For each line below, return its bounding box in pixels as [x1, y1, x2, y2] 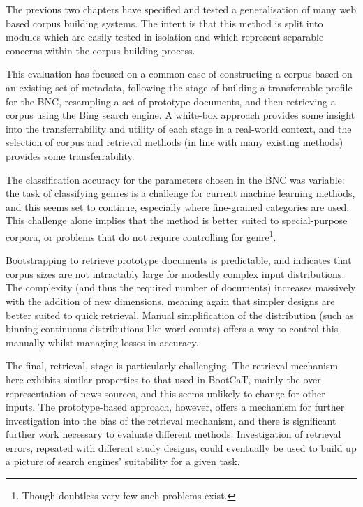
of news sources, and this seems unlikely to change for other [69, 385, 325, 400]
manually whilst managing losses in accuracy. [6, 335, 199, 349]
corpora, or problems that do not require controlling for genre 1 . [6, 227, 276, 244]
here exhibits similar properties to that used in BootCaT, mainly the [6, 372, 300, 386]
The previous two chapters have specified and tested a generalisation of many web [6, 2, 357, 16]
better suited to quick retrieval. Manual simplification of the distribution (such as [6, 307, 354, 322]
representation [6, 385, 66, 400]
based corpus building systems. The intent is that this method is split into [6, 15, 323, 30]
